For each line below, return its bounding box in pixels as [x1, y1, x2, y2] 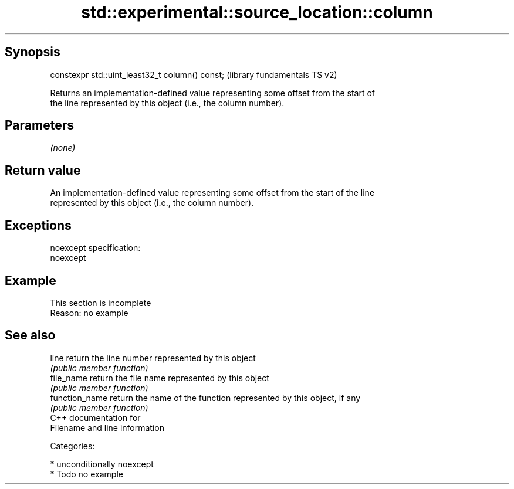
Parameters [5, 118, 74, 133]
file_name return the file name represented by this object [50, 372, 269, 383]
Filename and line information [50, 422, 164, 433]
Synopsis [5, 45, 60, 60]
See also [5, 328, 56, 343]
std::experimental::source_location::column [81, 2, 433, 22]
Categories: [50, 440, 95, 451]
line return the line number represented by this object [50, 352, 256, 363]
